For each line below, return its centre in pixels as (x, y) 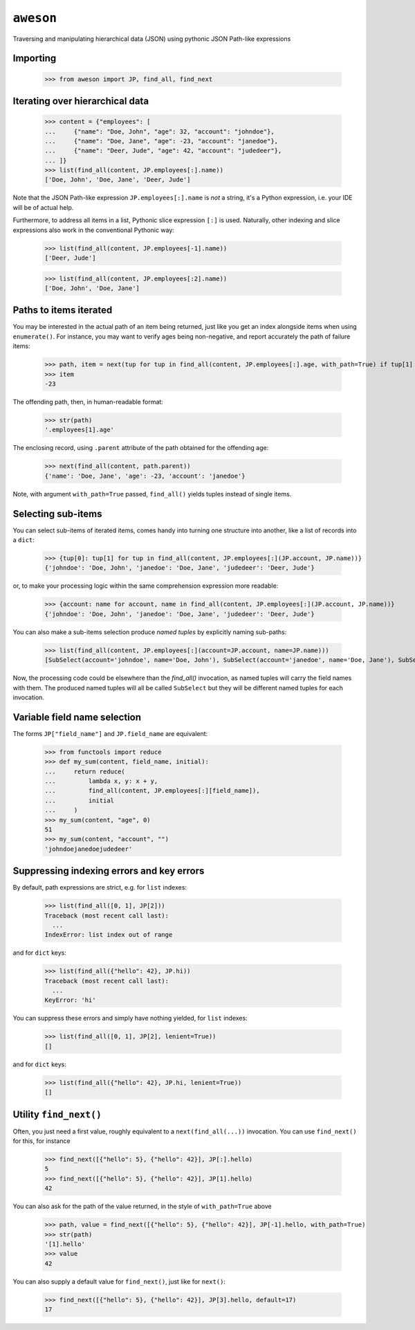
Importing (35, 59)
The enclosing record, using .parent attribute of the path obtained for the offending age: (141, 448)
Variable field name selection (77, 717)
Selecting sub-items (58, 513)
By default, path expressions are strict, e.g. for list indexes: (100, 888)
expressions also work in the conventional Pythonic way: (93, 230)
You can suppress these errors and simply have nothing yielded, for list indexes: (130, 1018)
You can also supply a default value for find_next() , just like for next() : (119, 1282)
